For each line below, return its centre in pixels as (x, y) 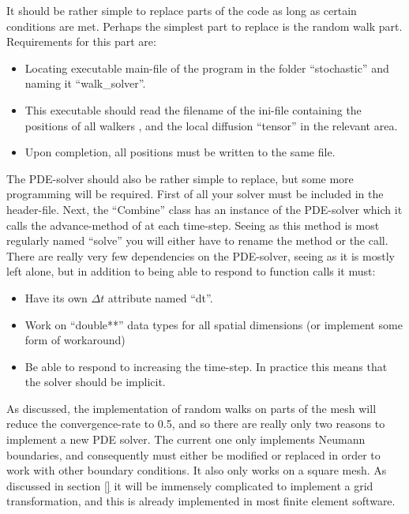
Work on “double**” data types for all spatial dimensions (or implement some (214, 324)
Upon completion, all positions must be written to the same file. (180, 152)
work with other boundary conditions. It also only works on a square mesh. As (197, 470)
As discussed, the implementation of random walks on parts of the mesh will (191, 408)
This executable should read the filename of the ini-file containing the (193, 109)
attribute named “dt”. (160, 297)
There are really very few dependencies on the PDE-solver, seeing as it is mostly (201, 255)
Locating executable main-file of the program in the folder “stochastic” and (207, 68)
